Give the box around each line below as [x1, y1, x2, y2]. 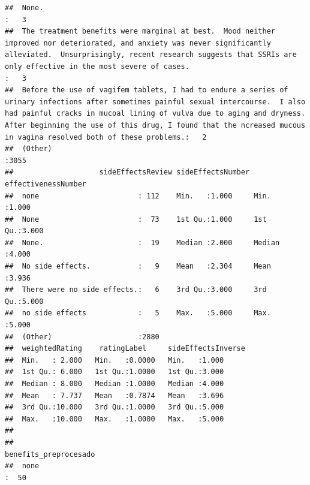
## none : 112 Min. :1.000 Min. [5, 191, 271, 200]
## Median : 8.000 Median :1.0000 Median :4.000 [5, 379, 224, 388]
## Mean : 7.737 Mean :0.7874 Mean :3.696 [5, 391, 224, 400]
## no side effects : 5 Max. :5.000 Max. [5, 309, 271, 318]
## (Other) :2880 [5, 332, 159, 341]
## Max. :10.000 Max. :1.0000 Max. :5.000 [5, 414, 224, 423]
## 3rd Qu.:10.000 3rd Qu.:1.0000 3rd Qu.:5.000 [5, 403, 224, 412]
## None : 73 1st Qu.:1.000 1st [5, 215, 267, 224]
